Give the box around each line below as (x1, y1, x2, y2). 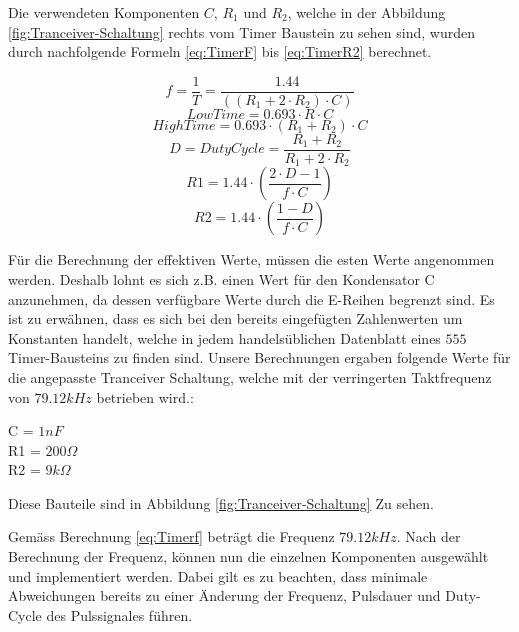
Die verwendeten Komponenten (8, 2, 200, 22)
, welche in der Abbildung (287, 2, 446, 22)
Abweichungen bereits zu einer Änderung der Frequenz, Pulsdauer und (8, 585, 441, 606)
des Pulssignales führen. (46, 604, 193, 625)
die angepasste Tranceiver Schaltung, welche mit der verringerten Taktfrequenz (8, 366, 492, 387)
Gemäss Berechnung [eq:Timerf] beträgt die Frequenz (8, 526, 335, 547)
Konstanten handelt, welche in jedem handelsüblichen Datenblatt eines (8, 327, 441, 348)
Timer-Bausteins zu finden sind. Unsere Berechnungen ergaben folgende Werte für (8, 347, 511, 368)
